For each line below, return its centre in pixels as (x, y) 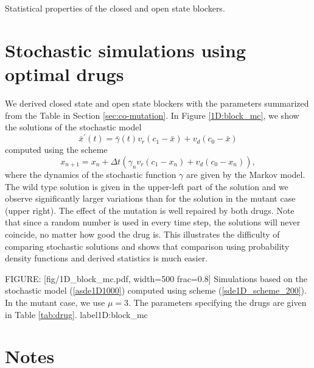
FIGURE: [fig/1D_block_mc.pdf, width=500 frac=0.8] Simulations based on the (156, 278)
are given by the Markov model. (246, 174)
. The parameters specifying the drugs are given (218, 302)
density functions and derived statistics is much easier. (106, 258)
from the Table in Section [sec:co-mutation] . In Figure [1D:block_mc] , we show (152, 115)
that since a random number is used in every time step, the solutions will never (153, 222)
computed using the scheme (56, 150)
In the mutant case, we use (55, 302)
